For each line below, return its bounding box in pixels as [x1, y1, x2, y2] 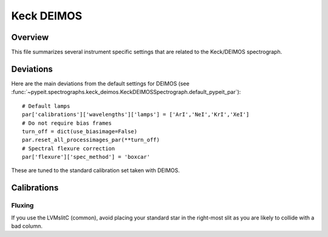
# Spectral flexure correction [22, 145, 115, 152]
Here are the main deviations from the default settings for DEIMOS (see [11, 79, 190, 87]
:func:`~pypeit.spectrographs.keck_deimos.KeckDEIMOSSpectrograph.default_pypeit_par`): [11, 88, 241, 96]
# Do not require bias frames [22, 119, 112, 127]
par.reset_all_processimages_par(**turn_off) [22, 136, 160, 144]
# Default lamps [22, 102, 70, 109]
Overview [11, 32, 49, 42]
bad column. [11, 222, 43, 230]
